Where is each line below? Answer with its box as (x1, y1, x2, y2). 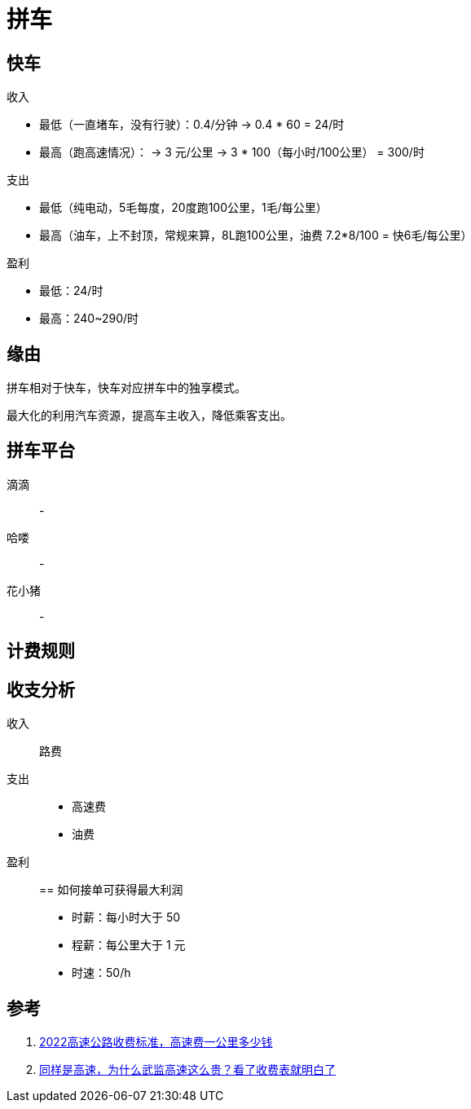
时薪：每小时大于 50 (72, 910, 181, 925)
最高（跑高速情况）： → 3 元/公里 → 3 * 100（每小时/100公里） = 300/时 (39, 145, 425, 160)
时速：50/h (72, 966, 131, 980)
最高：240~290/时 (39, 311, 139, 326)
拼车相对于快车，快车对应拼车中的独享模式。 (7, 381, 246, 395)
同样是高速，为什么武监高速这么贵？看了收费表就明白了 (39, 1062, 336, 1076)
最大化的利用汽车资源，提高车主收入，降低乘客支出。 (7, 408, 292, 423)
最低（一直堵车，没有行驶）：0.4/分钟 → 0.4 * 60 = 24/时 (39, 117, 345, 132)
